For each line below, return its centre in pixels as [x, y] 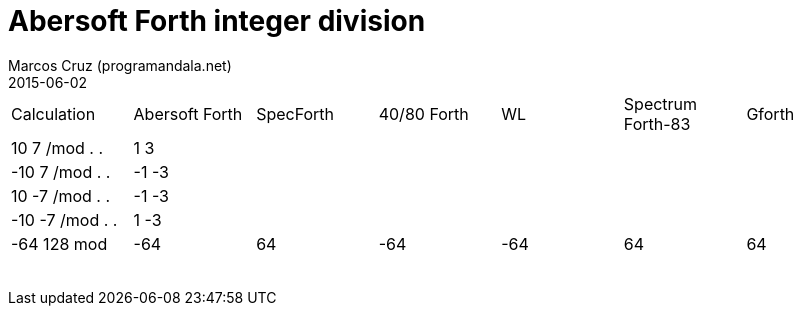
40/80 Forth [423, 113]
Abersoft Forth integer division [217, 21]
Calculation [53, 113]
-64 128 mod [59, 243]
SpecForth [295, 113]
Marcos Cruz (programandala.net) [120, 65]
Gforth [770, 113]
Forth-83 [657, 123]
